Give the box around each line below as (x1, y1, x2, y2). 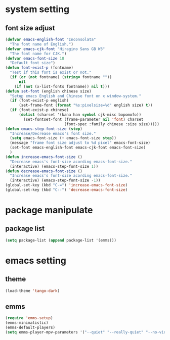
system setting (5, 4, 70, 15)
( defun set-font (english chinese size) (5, 88, 92, 94)
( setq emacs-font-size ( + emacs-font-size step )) (10, 135, 116, 141)
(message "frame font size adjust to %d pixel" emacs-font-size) (10, 140, 151, 145)
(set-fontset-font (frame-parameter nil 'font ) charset (23, 117, 144, 122)
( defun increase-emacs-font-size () (5, 154, 82, 160)
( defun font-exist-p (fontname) (5, 65, 73, 70)
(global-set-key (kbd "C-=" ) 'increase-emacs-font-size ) (5, 183, 128, 188)
